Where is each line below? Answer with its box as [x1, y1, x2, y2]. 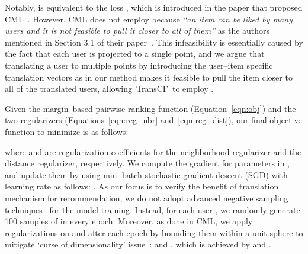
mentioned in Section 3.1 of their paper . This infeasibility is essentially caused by [5, 36, 303, 48]
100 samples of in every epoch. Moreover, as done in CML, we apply [5, 215, 253, 227]
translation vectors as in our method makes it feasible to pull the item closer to [5, 70, 293, 83]
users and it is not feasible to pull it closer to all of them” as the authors [5, 24, 270, 37]
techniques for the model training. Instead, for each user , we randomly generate [5, 203, 300, 216]
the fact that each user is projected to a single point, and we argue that [5, 47, 265, 60]
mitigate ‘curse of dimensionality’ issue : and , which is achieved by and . [5, 238, 271, 250]
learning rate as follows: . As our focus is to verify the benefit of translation [5, 180, 279, 192]
